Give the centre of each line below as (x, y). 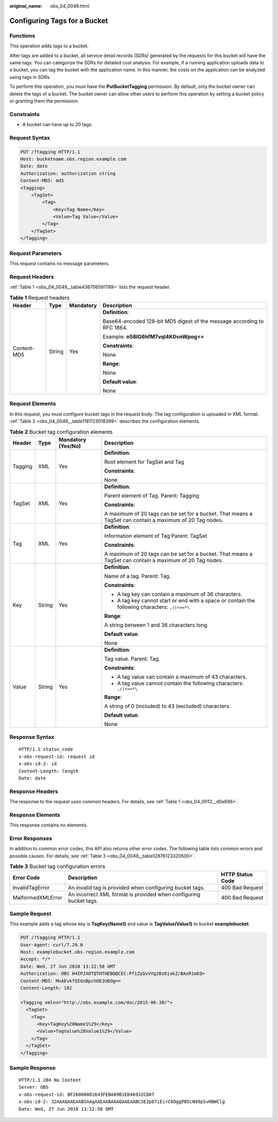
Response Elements (35, 815)
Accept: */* (36, 959)
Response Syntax (32, 737)
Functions (22, 36)
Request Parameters (36, 253)
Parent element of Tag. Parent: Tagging (152, 495)
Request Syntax (30, 137)
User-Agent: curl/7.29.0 (52, 945)
